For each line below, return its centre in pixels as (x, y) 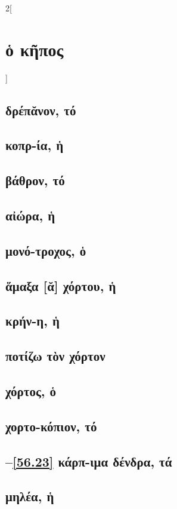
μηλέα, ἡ (30, 496)
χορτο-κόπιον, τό (51, 426)
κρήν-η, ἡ (32, 321)
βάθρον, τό (35, 180)
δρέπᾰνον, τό (41, 110)
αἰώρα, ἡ (30, 215)
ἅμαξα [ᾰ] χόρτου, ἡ (61, 285)
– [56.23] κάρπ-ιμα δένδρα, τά (89, 461)
